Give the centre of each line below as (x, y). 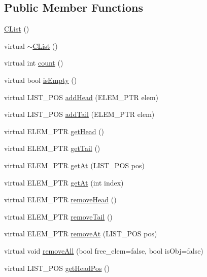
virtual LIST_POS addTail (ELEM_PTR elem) (79, 114)
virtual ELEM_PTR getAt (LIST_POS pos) (74, 165)
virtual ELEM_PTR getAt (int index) (64, 182)
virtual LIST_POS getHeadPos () (57, 268)
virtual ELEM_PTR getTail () (52, 148)
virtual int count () (34, 63)
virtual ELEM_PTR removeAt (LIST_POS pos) (81, 234)
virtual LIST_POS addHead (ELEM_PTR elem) (81, 97)
